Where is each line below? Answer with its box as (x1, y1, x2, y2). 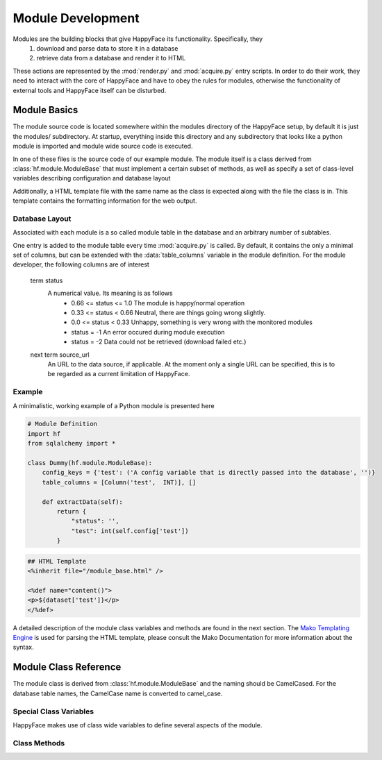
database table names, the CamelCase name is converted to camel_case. (13, 689, 223, 698)
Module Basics (13, 104, 78, 116)
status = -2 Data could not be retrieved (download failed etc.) (71, 337, 247, 346)
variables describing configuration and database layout (13, 174, 171, 183)
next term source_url (30, 351, 90, 359)
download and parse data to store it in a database (36, 44, 178, 52)
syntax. (13, 643, 34, 652)
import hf (27, 430, 61, 437)
